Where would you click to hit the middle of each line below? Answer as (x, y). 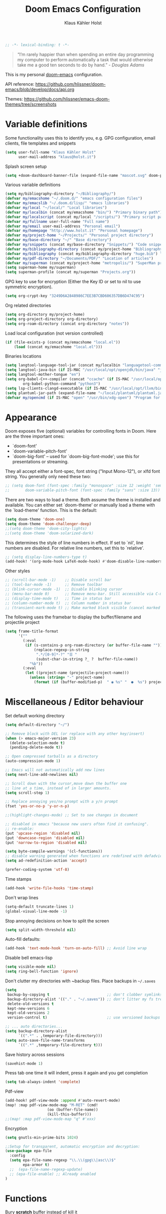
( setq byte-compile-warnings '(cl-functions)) (54, 852)
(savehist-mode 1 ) (24, 1063)
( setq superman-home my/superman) (41, 268)
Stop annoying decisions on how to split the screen (57, 921)
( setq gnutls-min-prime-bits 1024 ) (42, 1137)
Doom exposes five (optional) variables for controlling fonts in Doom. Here (81, 431)
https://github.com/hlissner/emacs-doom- (67, 99)
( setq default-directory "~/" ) (37, 725)
